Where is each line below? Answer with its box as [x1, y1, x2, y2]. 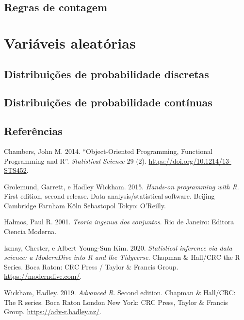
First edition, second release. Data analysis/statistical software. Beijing [4, 191, 215, 201]
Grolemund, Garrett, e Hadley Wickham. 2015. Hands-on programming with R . [4, 181, 239, 191]
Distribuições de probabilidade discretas [4, 66, 209, 81]
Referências [4, 123, 63, 138]
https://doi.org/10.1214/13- [148, 155, 231, 166]
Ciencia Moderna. [4, 226, 57, 236]
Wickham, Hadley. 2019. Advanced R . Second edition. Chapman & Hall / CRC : [4, 287, 236, 298]
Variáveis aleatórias [4, 33, 136, 52]
